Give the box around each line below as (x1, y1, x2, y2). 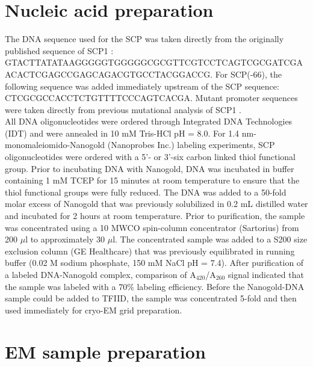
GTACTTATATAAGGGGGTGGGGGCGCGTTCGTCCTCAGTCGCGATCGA (5, 56, 303, 69)
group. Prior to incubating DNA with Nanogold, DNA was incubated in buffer (5, 162, 294, 174)
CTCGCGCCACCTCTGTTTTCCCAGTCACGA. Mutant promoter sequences (5, 91, 298, 104)
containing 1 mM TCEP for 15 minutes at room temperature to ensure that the (5, 174, 300, 187)
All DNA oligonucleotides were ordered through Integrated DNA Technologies (5, 115, 293, 128)
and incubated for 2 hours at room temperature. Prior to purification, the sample (5, 209, 305, 222)
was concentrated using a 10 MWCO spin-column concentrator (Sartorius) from (5, 221, 299, 233)
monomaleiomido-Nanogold (5, 138, 105, 151)
